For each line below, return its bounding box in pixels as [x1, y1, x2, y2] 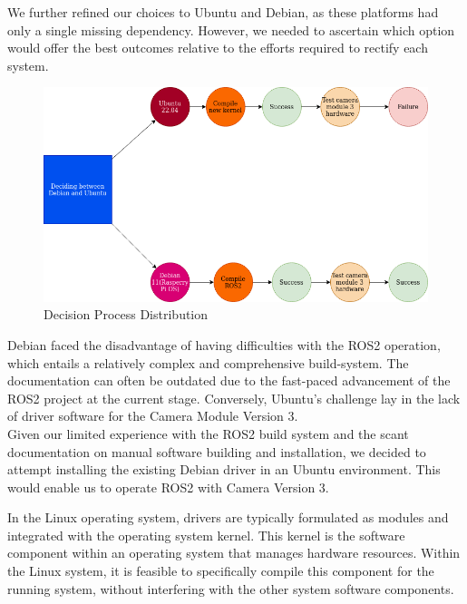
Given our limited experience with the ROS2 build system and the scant [7, 424, 409, 443]
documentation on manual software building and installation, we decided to [7, 442, 426, 461]
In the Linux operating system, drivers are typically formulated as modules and [7, 508, 449, 527]
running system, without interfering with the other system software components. [7, 579, 454, 598]
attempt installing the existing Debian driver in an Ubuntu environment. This [7, 460, 441, 479]
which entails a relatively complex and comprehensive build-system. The [7, 353, 409, 372]
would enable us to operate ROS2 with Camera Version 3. [7, 477, 329, 496]
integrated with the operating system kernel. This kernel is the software [7, 525, 405, 544]
